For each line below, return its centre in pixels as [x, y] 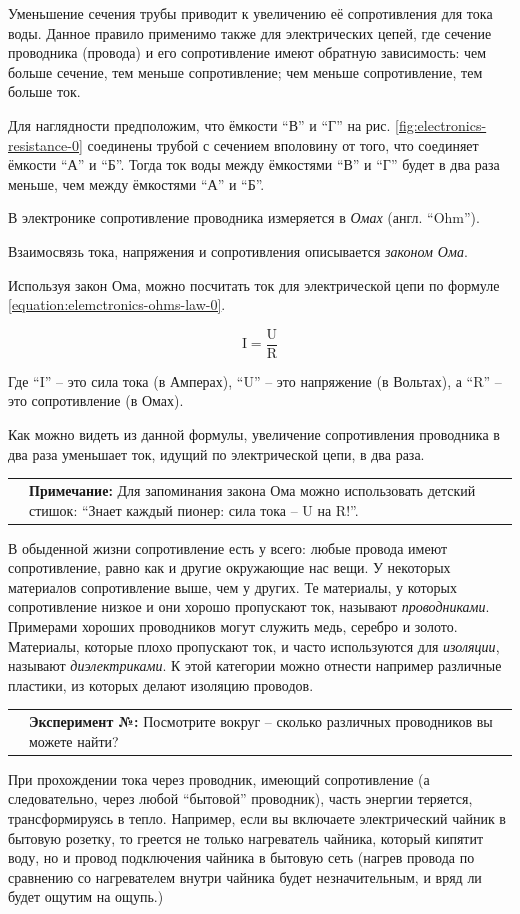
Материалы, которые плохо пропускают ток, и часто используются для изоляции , [254, 645]
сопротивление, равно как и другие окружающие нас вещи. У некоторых [229, 567]
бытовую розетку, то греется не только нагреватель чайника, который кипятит [246, 837]
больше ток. [44, 91]
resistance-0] [45, 144]
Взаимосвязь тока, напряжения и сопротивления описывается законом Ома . [238, 250]
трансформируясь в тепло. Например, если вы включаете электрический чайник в [257, 817]
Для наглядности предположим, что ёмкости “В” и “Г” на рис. [199, 124]
